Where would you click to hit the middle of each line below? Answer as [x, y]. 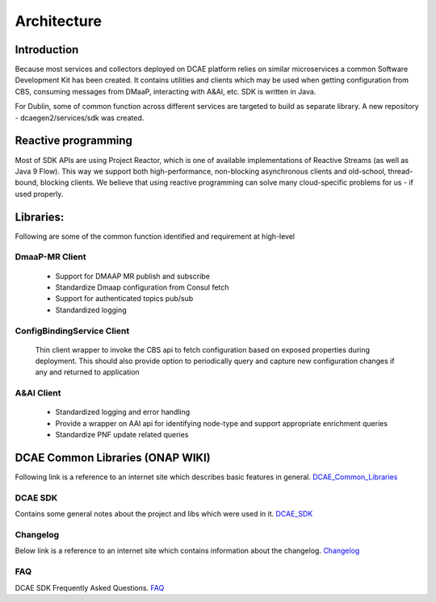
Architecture [59, 21]
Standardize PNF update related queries [122, 435]
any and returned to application [88, 372]
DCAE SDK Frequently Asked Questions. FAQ [90, 587]
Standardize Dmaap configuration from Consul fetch [142, 287]
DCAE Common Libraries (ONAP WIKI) [113, 458]
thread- [400, 171]
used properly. [39, 194]
